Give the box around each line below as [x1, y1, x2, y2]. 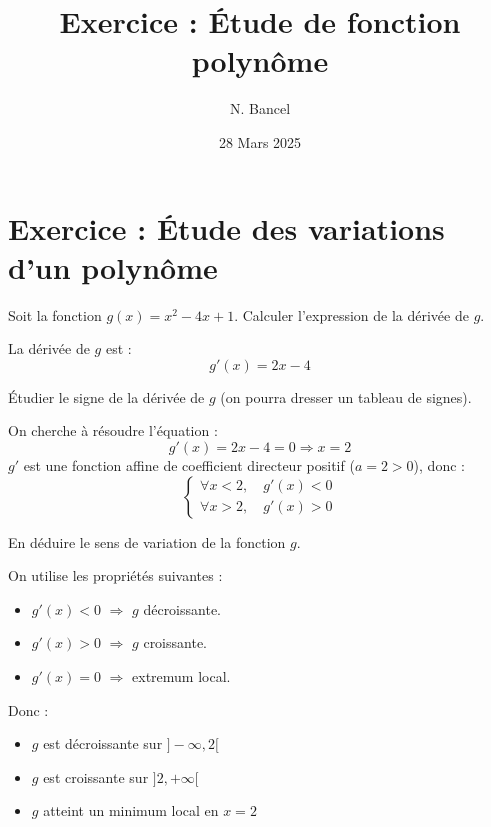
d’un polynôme [8, 246, 218, 287]
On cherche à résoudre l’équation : [8, 420, 218, 441]
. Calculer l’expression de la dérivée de [234, 304, 469, 325]
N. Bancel [229, 98, 291, 119]
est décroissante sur [43, 733, 163, 754]
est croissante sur [43, 766, 149, 787]
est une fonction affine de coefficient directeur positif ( [23, 455, 355, 475]
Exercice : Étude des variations [8, 207, 445, 248]
